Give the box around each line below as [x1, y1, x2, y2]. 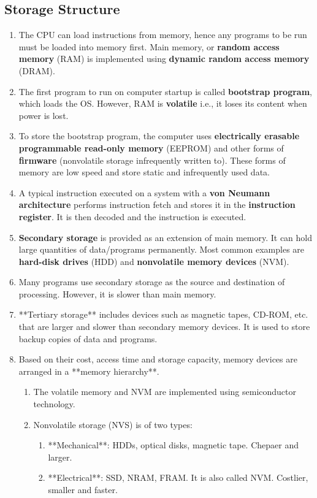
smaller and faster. [48, 483, 118, 496]
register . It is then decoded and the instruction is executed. [18, 210, 246, 223]
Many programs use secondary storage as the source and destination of [18, 275, 285, 288]
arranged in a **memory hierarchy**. [18, 364, 159, 377]
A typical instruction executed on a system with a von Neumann [18, 186, 270, 199]
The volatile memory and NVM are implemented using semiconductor [33, 385, 297, 398]
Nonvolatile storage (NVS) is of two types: [33, 418, 193, 431]
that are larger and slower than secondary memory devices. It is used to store [18, 320, 310, 333]
